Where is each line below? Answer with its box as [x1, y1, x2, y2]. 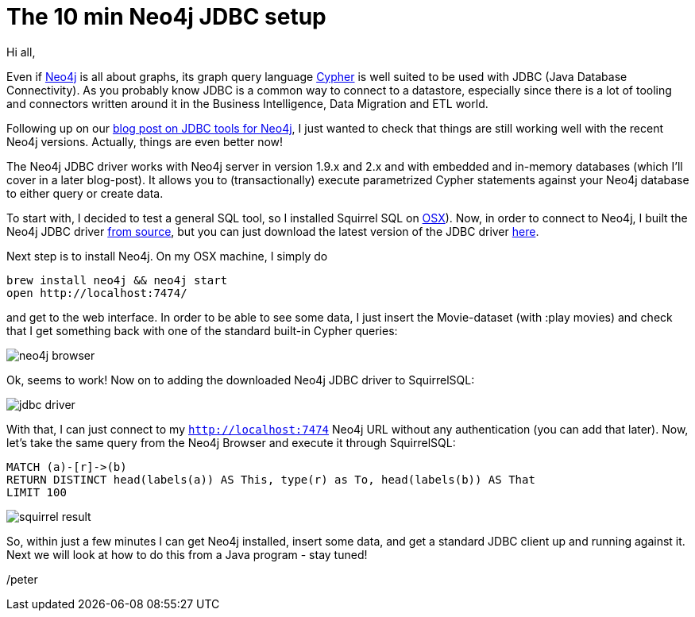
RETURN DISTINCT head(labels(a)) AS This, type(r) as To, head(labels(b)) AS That [6, 472, 535, 486]
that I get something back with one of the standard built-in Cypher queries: [6, 323, 398, 337]
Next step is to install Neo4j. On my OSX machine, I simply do [6, 249, 328, 263]
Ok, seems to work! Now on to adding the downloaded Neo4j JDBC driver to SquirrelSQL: [6, 372, 475, 387]
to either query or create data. [6, 186, 164, 200]
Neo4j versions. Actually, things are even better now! [6, 134, 284, 148]
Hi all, [6, 44, 36, 59]
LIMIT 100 [6, 485, 67, 499]
